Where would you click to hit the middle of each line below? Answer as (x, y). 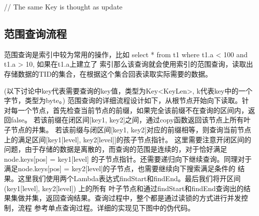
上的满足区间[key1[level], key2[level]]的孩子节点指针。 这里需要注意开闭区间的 (128, 139)
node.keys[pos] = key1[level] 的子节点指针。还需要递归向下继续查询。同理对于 (128, 159)
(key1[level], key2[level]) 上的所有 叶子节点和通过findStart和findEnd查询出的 (124, 188)
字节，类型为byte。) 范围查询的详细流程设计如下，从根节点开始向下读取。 (123, 100)
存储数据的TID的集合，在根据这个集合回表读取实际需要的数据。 (108, 73)
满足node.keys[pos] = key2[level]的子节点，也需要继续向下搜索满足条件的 (120, 168)
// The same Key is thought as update (63, 6)
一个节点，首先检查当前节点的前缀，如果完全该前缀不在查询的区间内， (133, 110)
